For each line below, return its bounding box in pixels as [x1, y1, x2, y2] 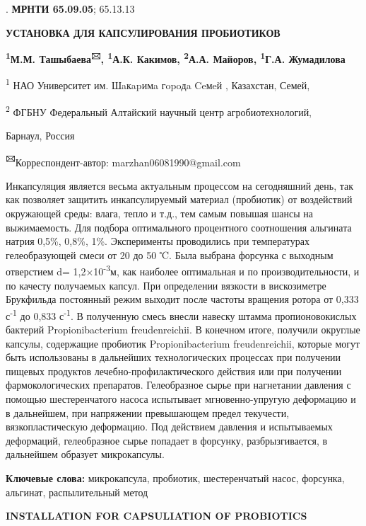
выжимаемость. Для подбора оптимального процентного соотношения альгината [6, 219, 352, 234]
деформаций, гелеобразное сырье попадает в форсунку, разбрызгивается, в [6, 433, 328, 447]
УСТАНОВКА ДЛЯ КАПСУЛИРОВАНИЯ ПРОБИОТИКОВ [6, 25, 281, 40]
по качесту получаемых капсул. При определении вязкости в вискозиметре [6, 278, 326, 292]
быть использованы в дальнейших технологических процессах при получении [6, 350, 341, 365]
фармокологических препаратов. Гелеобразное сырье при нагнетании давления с [6, 377, 351, 392]
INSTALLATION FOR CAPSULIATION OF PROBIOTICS [6, 508, 307, 523]
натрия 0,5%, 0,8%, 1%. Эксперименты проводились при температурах [6, 234, 310, 248]
